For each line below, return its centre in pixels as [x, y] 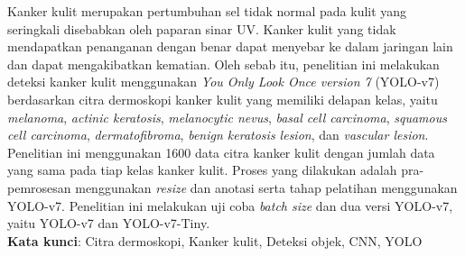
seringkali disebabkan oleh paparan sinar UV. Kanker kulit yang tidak [202, 28]
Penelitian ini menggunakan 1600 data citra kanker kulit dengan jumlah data [221, 152]
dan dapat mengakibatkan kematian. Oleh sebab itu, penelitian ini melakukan [223, 64]
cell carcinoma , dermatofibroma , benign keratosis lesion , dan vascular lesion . [218, 135]
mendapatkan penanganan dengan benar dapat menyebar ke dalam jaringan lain [230, 46]
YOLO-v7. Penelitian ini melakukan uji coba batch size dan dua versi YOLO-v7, [230, 205]
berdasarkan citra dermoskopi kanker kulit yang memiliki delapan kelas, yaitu [223, 99]
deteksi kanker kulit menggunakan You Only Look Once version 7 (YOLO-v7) [223, 82]
